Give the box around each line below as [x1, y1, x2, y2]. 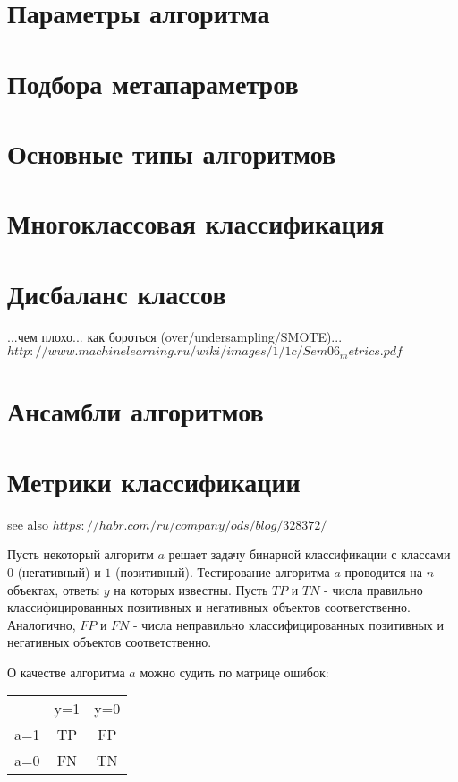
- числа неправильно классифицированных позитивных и [133, 615, 444, 633]
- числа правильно [324, 580, 423, 599]
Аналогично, [7, 615, 76, 633]
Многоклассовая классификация [7, 205, 385, 242]
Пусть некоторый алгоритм [7, 545, 154, 564]
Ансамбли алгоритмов [7, 393, 264, 429]
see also [7, 514, 49, 533]
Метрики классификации [7, 463, 301, 499]
